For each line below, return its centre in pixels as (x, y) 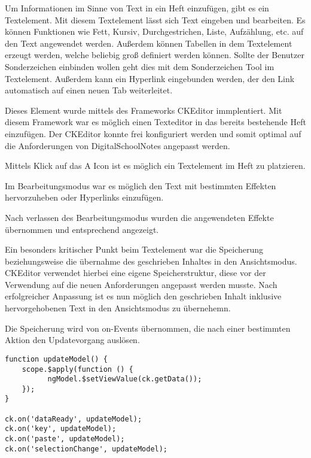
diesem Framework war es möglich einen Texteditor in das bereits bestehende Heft (155, 122)
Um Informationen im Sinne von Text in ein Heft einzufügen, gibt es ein (137, 8)
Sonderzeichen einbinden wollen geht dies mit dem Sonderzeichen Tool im (140, 66)
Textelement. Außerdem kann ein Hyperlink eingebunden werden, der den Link (150, 78)
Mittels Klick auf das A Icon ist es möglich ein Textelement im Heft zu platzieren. (155, 166)
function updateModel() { (56, 359)
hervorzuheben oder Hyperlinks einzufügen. (84, 197)
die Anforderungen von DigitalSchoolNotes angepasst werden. (118, 145)
